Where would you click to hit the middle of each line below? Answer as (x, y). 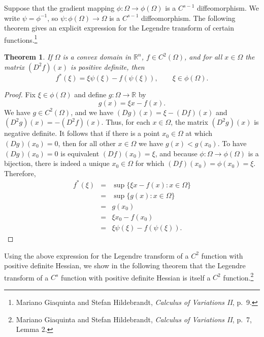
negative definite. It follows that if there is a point (82, 133)
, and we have (92, 112)
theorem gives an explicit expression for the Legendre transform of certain (119, 28)
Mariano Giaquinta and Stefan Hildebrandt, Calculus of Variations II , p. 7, (134, 319)
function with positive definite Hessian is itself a (136, 277)
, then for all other (87, 143)
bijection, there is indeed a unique (57, 163)
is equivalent (80, 153)
